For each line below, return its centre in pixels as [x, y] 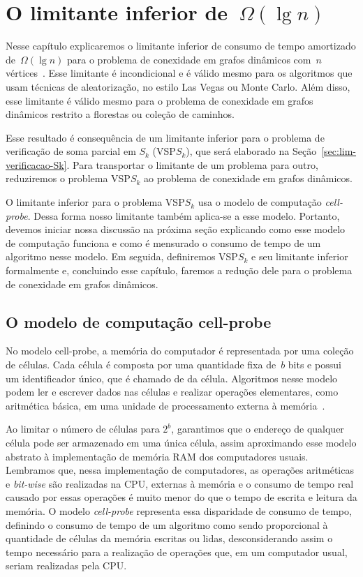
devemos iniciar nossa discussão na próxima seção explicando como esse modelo [176, 229]
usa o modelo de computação [260, 202]
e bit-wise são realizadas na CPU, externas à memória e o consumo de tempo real [180, 483]
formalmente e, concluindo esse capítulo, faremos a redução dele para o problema [179, 270]
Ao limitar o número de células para [83, 429]
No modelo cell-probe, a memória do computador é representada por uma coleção [180, 351]
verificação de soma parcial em [71, 151]
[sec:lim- [339, 151]
